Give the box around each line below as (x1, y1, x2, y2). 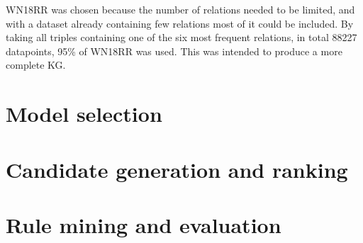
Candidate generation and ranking (6, 154, 348, 183)
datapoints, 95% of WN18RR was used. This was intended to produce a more (6, 43, 342, 58)
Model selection (6, 99, 162, 128)
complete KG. (6, 57, 66, 72)
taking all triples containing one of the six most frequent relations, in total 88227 (6, 30, 357, 45)
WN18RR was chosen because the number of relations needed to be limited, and (6, 2, 355, 16)
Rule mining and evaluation (6, 210, 281, 239)
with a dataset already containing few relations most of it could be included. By (6, 16, 354, 30)
